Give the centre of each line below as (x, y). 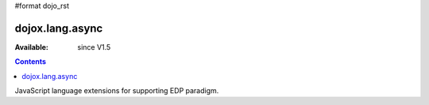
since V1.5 (94, 47)
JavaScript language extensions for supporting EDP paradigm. (117, 91)
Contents (31, 62)
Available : (32, 47)
